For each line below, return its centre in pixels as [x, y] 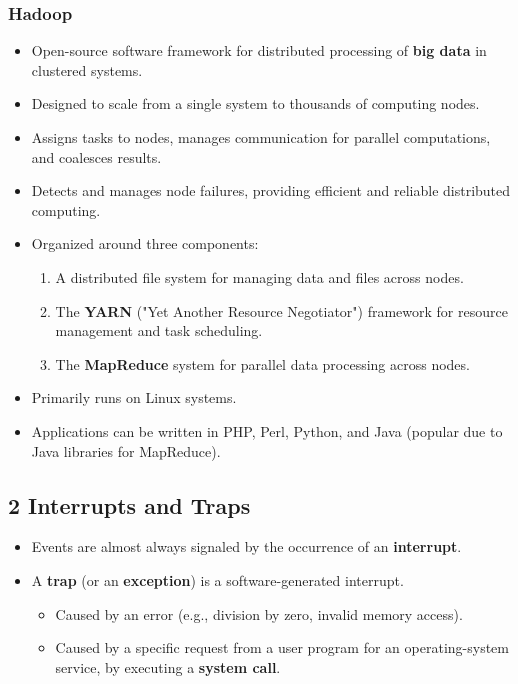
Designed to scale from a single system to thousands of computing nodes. [255, 103]
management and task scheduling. [159, 330]
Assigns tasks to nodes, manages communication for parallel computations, [261, 137]
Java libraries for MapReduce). [126, 450]
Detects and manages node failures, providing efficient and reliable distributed [271, 190]
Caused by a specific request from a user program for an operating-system [282, 647]
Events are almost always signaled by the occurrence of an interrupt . [246, 546]
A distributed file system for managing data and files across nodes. [259, 276]
